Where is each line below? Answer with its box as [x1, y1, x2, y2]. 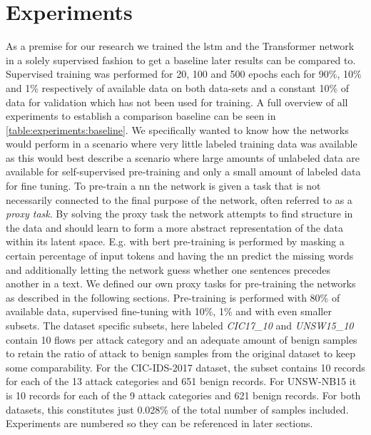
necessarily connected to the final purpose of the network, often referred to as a [6, 192, 352, 207]
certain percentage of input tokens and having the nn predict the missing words [6, 248, 354, 263]
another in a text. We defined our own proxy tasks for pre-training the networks [6, 276, 356, 291]
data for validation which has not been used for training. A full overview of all [6, 94, 348, 109]
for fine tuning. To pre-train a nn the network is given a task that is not [6, 178, 321, 193]
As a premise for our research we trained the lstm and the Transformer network [6, 39, 355, 53]
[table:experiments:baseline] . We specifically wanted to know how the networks [6, 122, 349, 137]
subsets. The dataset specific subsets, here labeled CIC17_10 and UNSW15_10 [6, 318, 354, 332]
